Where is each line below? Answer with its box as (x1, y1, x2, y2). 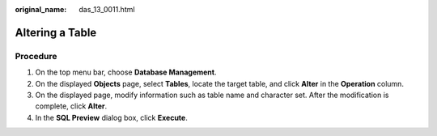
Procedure (15, 50, 57, 62)
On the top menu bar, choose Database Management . (35, 67, 217, 77)
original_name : (15, 5, 67, 14)
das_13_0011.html (78, 5, 135, 14)
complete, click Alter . (35, 101, 108, 111)
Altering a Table (15, 25, 97, 40)
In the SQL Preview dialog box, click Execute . (35, 113, 188, 122)
